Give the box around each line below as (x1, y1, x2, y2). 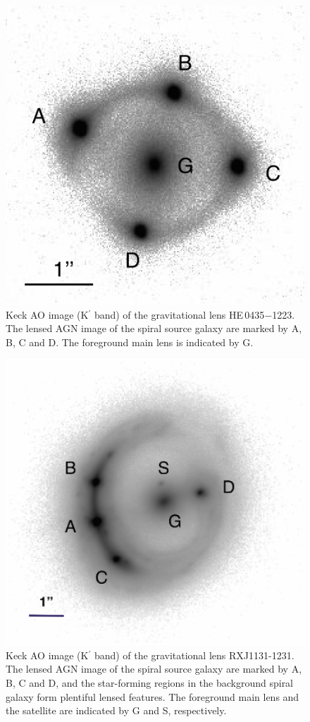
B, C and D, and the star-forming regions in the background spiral (6, 675, 294, 690)
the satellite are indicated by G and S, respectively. (6, 703, 227, 718)
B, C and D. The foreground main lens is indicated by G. (6, 334, 254, 349)
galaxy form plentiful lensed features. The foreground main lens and (6, 689, 299, 704)
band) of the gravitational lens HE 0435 (94, 307, 265, 322)
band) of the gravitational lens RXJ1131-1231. (94, 647, 294, 662)
